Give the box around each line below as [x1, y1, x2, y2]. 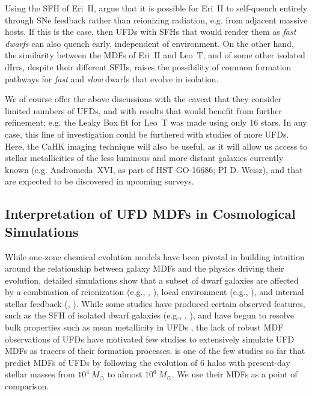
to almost [107, 368, 142, 380]
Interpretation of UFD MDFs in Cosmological [5, 204, 296, 223]
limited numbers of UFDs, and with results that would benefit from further [5, 104, 282, 117]
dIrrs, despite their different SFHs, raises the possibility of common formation [5, 60, 292, 73]
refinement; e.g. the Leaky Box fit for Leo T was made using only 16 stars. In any [5, 116, 307, 129]
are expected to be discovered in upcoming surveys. [5, 175, 194, 187]
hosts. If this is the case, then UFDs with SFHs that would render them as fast [5, 25, 296, 38]
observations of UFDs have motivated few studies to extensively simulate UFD [5, 332, 295, 345]
